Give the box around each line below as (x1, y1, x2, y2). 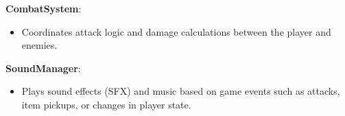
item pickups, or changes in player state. (21, 97, 191, 111)
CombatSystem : (5, 1, 82, 15)
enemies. (21, 38, 58, 52)
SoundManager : (5, 60, 81, 75)
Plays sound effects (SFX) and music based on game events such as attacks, (21, 84, 340, 98)
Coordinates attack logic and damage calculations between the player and (21, 24, 331, 38)
